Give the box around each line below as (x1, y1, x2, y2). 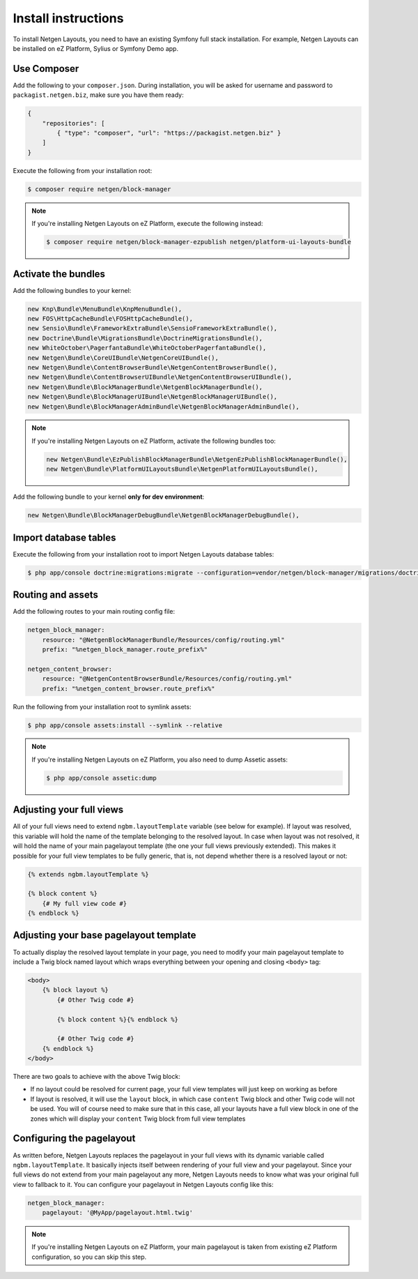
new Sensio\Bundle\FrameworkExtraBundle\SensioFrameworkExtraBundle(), (27, 324, 278, 333)
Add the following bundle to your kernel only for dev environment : (13, 492, 205, 501)
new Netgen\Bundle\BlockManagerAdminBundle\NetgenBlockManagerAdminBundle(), (27, 402, 300, 411)
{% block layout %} (42, 986, 109, 994)
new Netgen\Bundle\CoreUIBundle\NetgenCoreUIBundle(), (27, 354, 219, 362)
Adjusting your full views (13, 804, 124, 816)
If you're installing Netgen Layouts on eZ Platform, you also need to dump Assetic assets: (31, 755, 288, 764)
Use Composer (13, 63, 79, 75)
